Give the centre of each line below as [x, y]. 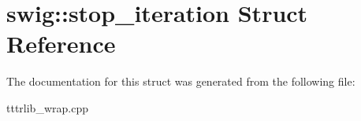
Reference [61, 44]
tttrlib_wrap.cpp [47, 107]
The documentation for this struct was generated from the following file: [181, 81]
